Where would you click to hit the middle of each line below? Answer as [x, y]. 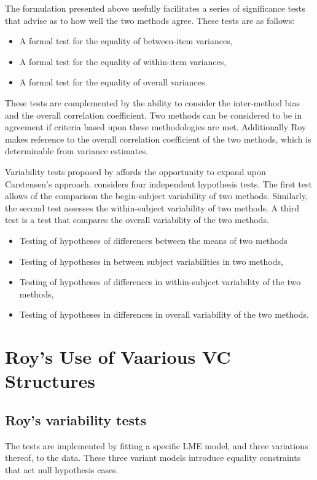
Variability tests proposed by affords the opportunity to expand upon [135, 171]
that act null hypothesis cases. [62, 469]
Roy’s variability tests [76, 419]
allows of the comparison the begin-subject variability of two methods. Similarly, [156, 196]
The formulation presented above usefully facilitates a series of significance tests [155, 8]
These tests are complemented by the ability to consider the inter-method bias [152, 102]
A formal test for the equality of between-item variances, [126, 41]
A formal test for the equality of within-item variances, [123, 61]
